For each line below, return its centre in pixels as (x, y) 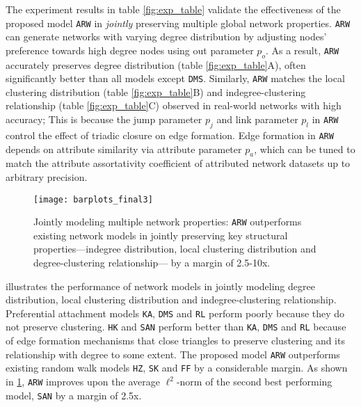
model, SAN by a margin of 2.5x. (74, 395)
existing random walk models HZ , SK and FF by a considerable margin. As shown (177, 368)
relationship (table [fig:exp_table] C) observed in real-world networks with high (174, 105)
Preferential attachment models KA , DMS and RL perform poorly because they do (175, 313)
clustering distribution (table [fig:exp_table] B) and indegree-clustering (156, 91)
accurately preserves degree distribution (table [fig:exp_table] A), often (156, 64)
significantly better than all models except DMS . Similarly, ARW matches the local (175, 78)
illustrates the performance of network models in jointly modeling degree (160, 286)
